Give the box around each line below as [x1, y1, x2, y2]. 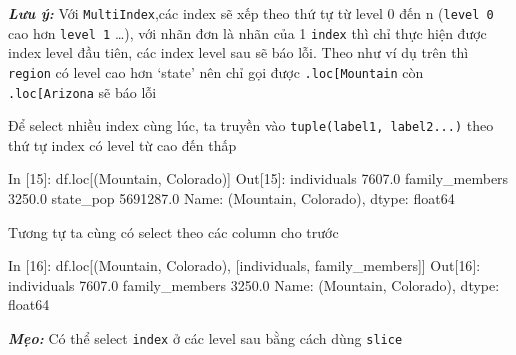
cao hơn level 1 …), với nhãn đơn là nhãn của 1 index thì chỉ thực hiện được [8, 22, 487, 43]
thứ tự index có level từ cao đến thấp [8, 134, 237, 155]
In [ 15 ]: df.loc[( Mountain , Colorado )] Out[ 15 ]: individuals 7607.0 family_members [8, 168, 509, 189]
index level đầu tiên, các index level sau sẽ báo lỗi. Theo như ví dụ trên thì [8, 42, 469, 63]
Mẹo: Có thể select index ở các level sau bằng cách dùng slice [8, 328, 403, 349]
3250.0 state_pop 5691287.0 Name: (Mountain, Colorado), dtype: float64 [8, 188, 455, 209]
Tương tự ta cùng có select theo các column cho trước [8, 221, 339, 242]
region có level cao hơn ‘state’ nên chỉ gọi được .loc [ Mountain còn [8, 61, 424, 82]
